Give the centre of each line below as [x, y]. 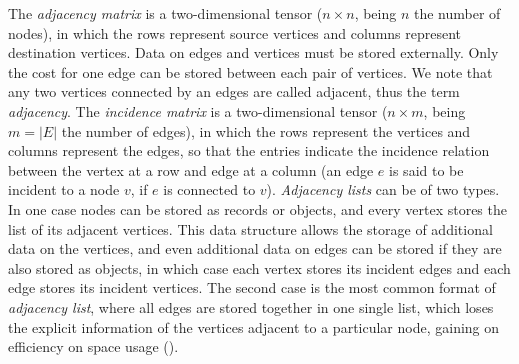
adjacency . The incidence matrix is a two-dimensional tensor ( [198, 110]
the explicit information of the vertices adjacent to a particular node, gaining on [254, 326]
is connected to [209, 189]
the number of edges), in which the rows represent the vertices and [266, 130]
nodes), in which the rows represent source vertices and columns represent [235, 32]
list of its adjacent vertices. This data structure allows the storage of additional [250, 228]
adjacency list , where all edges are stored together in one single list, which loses [251, 306]
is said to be [426, 169]
